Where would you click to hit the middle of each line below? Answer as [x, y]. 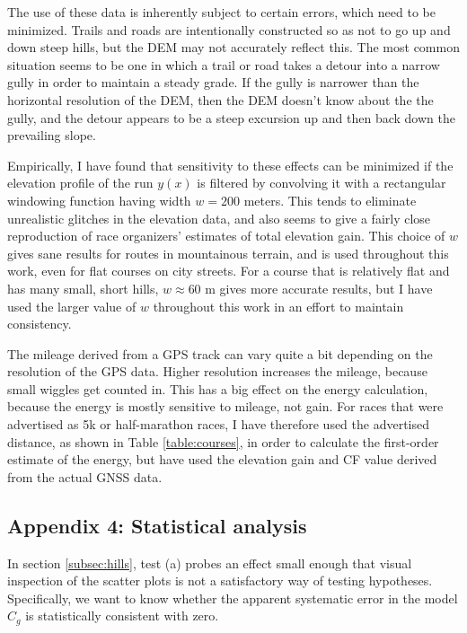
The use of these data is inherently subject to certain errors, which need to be [221, 12]
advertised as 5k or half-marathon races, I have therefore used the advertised [219, 424]
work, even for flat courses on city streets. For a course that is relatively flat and [229, 271]
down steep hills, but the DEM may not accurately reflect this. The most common [233, 47]
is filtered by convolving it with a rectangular [322, 183]
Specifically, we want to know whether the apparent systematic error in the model [233, 598]
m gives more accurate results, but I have [319, 288]
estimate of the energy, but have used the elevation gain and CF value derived [222, 459]
